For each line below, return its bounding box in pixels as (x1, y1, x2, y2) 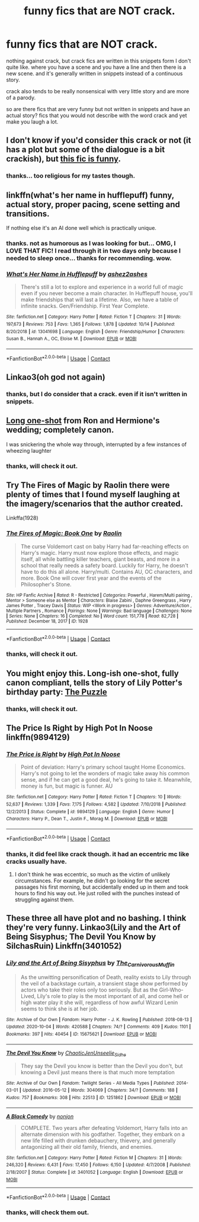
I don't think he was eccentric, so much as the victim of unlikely (14, 870, 171, 877)
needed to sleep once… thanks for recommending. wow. (6, 254, 172, 262)
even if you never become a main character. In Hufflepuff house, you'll (20, 290, 193, 297)
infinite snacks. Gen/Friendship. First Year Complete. (20, 302, 150, 310)
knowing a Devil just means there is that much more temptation (20, 1068, 175, 1076)
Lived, (20, 992, 36, 999)
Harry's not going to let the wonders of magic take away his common (20, 770, 190, 777)
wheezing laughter (6, 447, 52, 454)
